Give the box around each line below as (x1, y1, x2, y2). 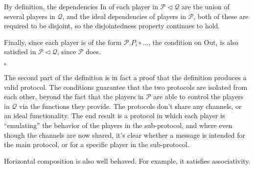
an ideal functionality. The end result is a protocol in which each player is (4, 110, 225, 121)
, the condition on (148, 37, 202, 47)
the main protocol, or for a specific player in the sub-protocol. (4, 139, 189, 149)
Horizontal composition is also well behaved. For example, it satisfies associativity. (4, 155, 251, 166)
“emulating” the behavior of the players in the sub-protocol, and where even (4, 120, 232, 130)
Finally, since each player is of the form (4, 37, 122, 47)
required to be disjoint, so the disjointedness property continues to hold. (4, 21, 220, 31)
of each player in (109, 1, 158, 11)
